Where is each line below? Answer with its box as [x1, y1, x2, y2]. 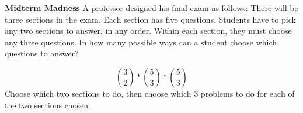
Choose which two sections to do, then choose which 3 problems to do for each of [5, 87, 295, 99]
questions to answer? [5, 47, 79, 59]
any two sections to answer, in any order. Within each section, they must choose [5, 24, 292, 37]
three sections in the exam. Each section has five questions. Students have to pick [5, 13, 296, 25]
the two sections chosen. [5, 98, 90, 111]
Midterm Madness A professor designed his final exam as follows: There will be [5, 2, 298, 13]
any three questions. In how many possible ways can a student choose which [5, 36, 277, 48]
